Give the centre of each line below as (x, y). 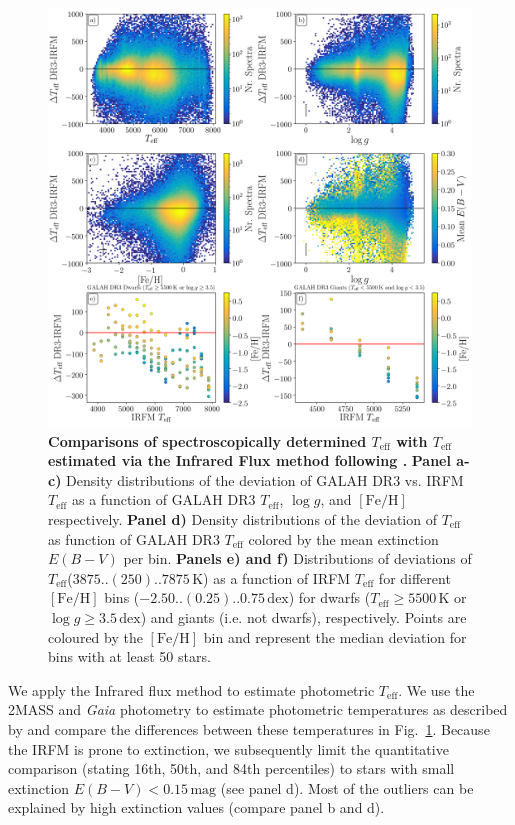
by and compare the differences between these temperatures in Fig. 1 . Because (249, 728)
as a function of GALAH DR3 (163, 499)
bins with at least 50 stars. (129, 656)
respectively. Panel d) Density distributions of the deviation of (242, 519)
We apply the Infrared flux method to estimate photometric (191, 689)
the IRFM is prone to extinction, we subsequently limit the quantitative (228, 748)
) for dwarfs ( (329, 597)
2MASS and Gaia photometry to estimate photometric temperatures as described (258, 709)
